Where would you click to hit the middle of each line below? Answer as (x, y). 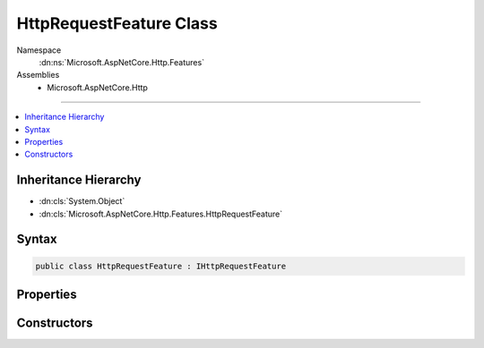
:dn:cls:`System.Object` (82, 201)
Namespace (39, 50)
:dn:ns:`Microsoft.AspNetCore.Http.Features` (122, 62)
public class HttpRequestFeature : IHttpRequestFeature (161, 266)
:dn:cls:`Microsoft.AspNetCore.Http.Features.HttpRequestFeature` (161, 214)
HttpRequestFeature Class (117, 23)
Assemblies (38, 75)
